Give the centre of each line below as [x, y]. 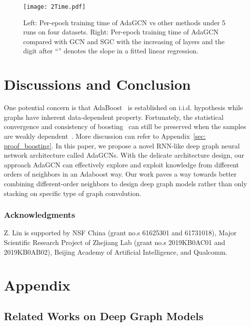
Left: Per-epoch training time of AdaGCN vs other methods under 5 [125, 22]
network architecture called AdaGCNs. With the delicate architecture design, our [124, 155]
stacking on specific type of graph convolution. [73, 193]
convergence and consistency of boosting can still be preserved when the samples [125, 126]
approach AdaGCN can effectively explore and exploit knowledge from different [121, 164]
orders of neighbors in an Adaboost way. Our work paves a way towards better [120, 174]
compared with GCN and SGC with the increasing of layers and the [124, 41]
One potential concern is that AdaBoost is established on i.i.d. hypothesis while [124, 107]
